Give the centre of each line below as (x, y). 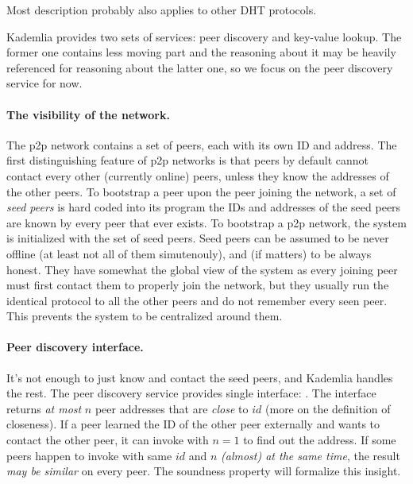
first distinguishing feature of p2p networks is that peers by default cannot (188, 160)
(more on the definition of (328, 408)
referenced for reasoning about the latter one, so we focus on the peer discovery (200, 67)
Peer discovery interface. (75, 347)
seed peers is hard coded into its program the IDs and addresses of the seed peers (204, 207)
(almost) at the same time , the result (311, 455)
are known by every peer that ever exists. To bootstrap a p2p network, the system (206, 222)
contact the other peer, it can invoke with (108, 440)
